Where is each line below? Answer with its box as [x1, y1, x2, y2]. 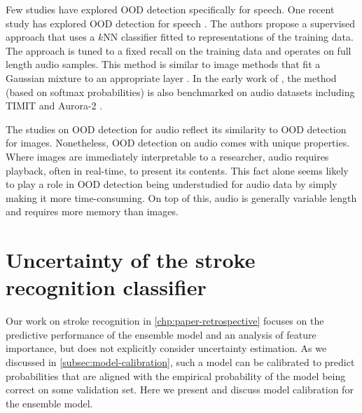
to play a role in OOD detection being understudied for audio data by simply [6, 177, 337, 191]
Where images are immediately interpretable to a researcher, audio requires [6, 149, 329, 163]
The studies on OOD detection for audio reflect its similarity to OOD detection [6, 121, 347, 136]
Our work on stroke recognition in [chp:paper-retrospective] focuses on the [6, 313, 324, 328]
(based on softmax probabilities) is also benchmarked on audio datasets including [6, 84, 355, 99]
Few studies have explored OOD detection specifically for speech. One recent [6, 2, 335, 16]
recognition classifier [6, 273, 207, 302]
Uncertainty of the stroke [6, 245, 256, 274]
